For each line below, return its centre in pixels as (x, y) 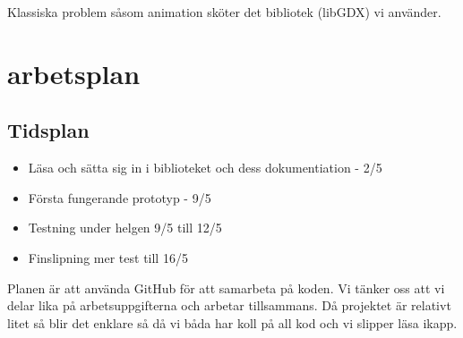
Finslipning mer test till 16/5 (108, 257)
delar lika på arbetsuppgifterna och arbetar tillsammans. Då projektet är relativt (229, 305)
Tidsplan (48, 130)
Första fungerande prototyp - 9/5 (120, 197)
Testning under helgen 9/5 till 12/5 (125, 228)
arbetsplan (74, 73)
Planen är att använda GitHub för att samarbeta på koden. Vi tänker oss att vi (226, 287)
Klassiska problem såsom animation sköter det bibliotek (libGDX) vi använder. (224, 12)
